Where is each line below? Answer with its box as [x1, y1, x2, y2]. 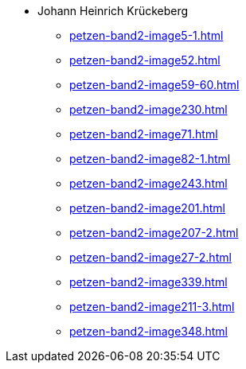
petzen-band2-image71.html [69, 127, 218, 141]
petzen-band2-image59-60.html [69, 78, 240, 91]
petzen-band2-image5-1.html [69, 29, 224, 42]
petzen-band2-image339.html [69, 275, 228, 289]
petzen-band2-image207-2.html [69, 226, 239, 239]
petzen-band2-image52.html [69, 53, 221, 67]
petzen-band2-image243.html [69, 177, 228, 190]
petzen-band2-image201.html [69, 201, 225, 215]
